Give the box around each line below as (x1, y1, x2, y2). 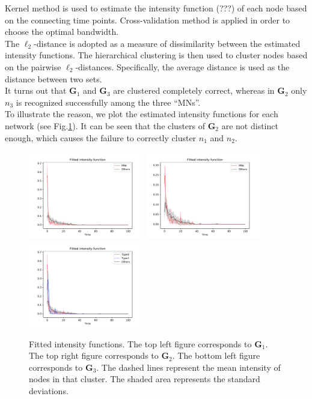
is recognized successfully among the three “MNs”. (16, 96, 201, 108)
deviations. (29, 384, 69, 397)
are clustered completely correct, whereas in (113, 84, 275, 97)
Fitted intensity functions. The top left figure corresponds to (29, 337, 252, 350)
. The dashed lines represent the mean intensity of (96, 361, 281, 373)
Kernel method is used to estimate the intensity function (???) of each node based (5, 2, 307, 14)
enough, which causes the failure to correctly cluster (5, 131, 197, 144)
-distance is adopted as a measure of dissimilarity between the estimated (34, 37, 301, 49)
